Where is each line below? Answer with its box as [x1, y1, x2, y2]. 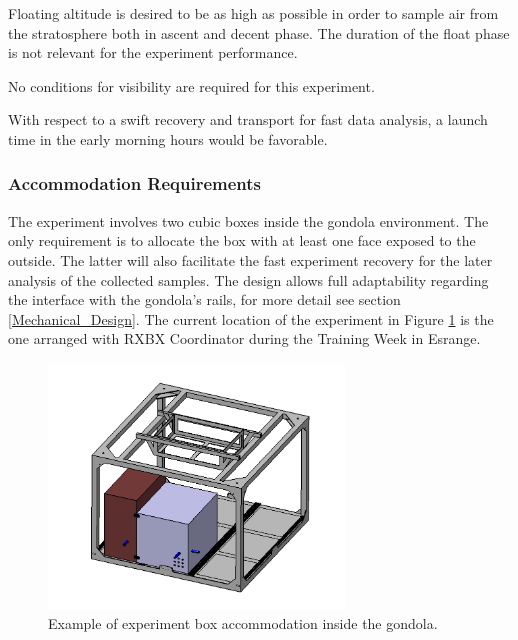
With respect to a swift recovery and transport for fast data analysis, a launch [8, 109, 488, 130]
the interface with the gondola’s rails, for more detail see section [8, 289, 401, 310]
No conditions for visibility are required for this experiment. [8, 75, 375, 96]
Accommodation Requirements [8, 171, 262, 196]
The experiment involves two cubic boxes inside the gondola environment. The [8, 210, 489, 231]
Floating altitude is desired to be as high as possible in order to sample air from [8, 3, 499, 23]
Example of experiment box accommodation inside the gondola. [48, 613, 438, 634]
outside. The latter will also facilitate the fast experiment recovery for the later [8, 249, 493, 270]
